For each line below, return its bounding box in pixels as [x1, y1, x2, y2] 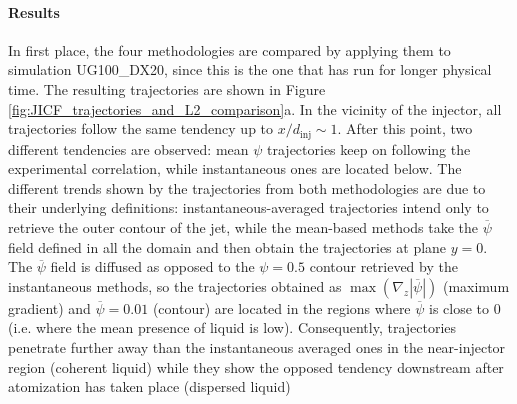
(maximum [442, 275, 510, 296]
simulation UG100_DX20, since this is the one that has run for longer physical [8, 59, 492, 80]
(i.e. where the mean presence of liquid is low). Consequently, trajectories [8, 317, 457, 338]
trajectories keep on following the [267, 138, 471, 159]
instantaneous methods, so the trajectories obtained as [8, 275, 342, 296]
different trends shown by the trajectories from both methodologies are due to [8, 177, 486, 198]
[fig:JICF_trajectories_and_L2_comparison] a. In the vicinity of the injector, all [8, 98, 502, 119]
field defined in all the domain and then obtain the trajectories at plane [8, 236, 447, 257]
